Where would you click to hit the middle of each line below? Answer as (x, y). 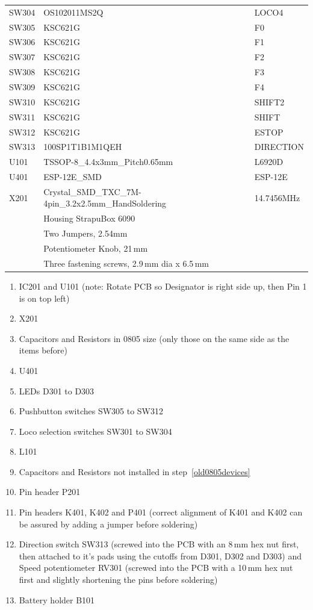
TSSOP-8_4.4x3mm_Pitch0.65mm (108, 162)
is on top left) (44, 298)
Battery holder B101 (57, 599)
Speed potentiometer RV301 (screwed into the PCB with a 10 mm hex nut (156, 568)
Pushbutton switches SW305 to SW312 (91, 411)
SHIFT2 (269, 101)
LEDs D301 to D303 (57, 391)
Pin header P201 (50, 492)
